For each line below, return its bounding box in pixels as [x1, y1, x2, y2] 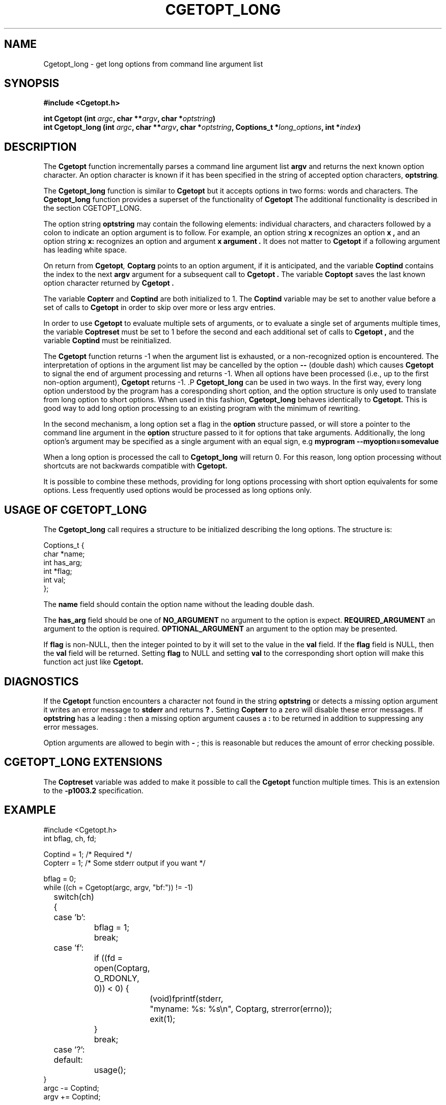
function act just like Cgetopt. [43, 657, 144, 667]
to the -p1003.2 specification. [43, 786, 144, 795]
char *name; [43, 549, 85, 559]
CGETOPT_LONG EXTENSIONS [4, 756, 162, 769]
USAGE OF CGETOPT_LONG [4, 503, 147, 516]
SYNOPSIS [4, 77, 60, 90]
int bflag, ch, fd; [43, 834, 96, 843]
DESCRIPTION [4, 140, 77, 153]
